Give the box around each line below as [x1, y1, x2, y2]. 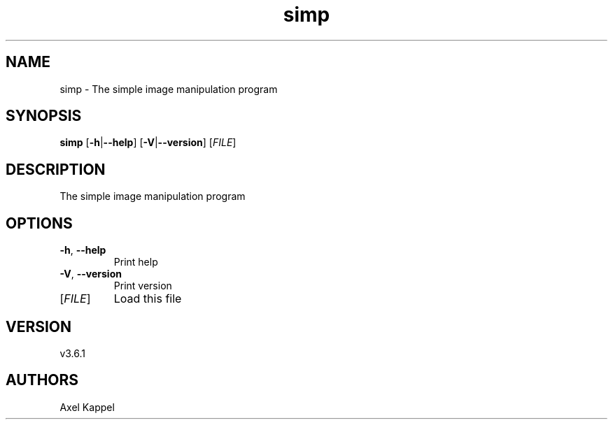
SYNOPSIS [6, 107, 82, 125]
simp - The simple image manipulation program [59, 82, 278, 95]
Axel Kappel [59, 401, 115, 413]
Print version [113, 280, 172, 292]
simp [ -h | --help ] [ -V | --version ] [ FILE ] [59, 136, 237, 149]
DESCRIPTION [6, 160, 106, 178]
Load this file [113, 291, 182, 306]
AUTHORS [6, 371, 79, 389]
